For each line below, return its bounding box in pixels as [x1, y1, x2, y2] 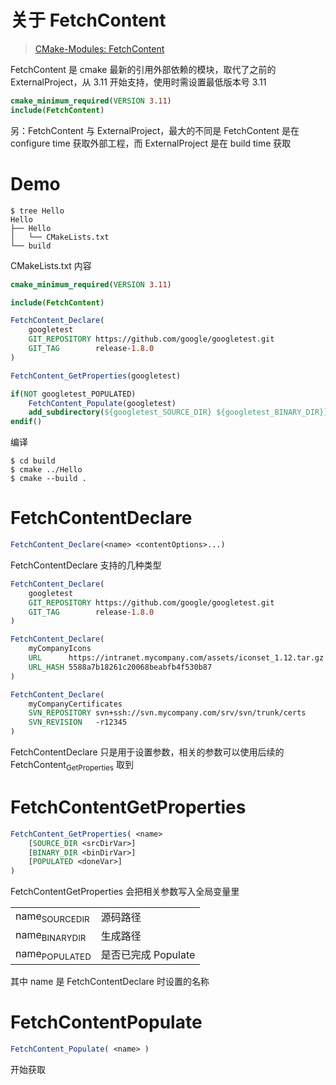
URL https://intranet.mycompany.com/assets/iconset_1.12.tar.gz [28, 653, 325, 663]
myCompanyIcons [28, 644, 92, 654]
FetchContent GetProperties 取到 [10, 759, 134, 773]
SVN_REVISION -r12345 [28, 717, 128, 728]
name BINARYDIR [15, 927, 87, 943]
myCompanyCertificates [28, 699, 123, 709]
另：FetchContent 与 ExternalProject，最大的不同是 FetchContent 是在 [10, 124, 300, 136]
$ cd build [10, 456, 56, 466]
